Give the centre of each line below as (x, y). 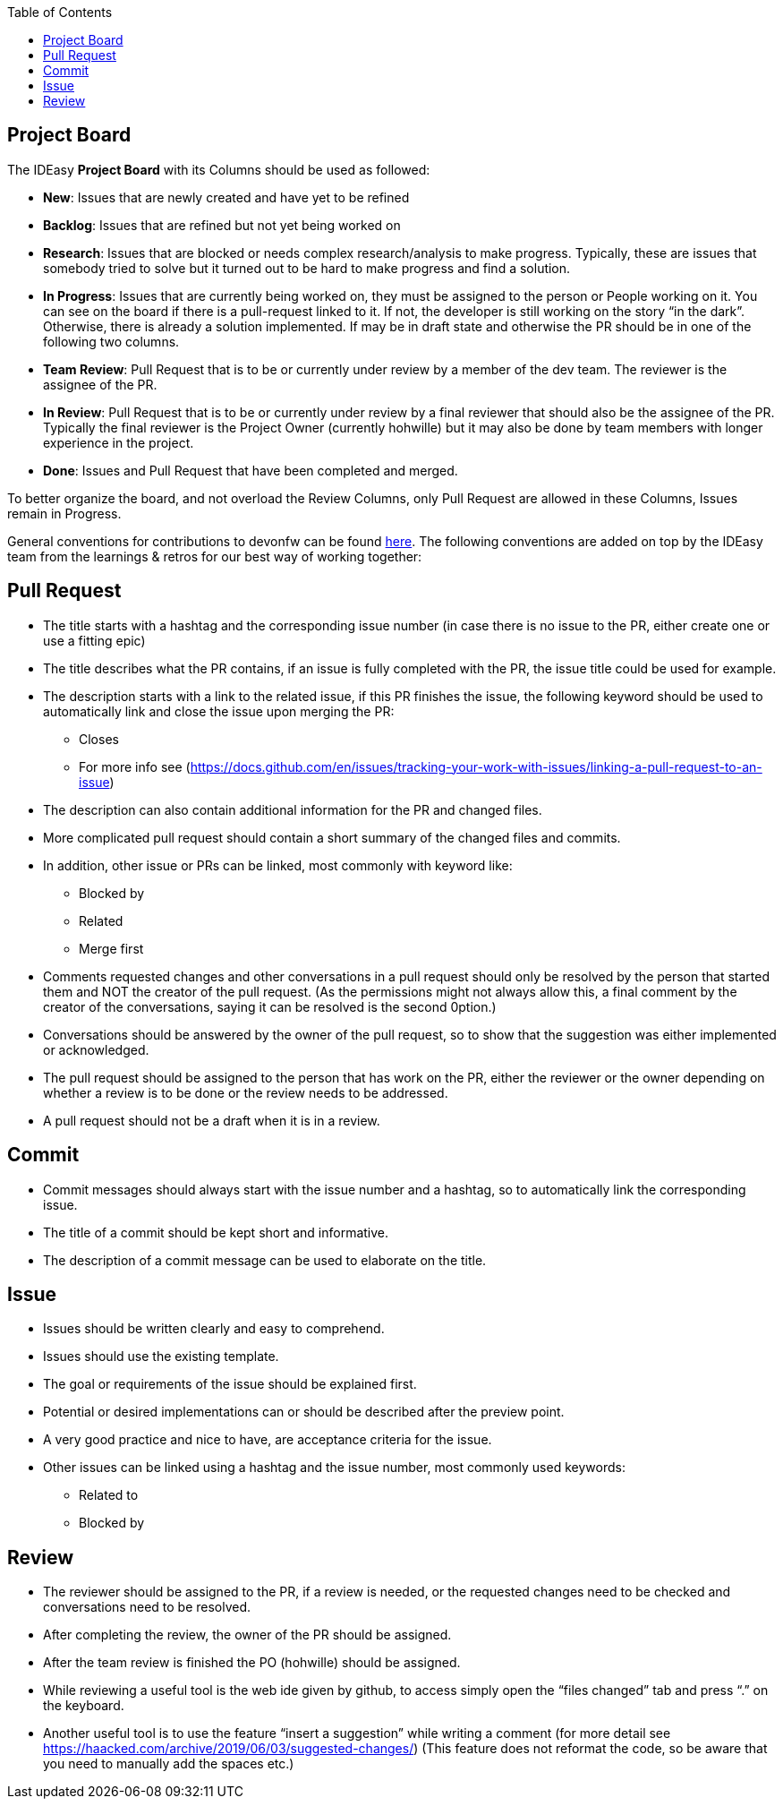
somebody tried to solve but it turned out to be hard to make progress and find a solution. (307, 268)
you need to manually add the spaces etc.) (169, 1764)
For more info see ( (135, 766)
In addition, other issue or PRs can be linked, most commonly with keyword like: (278, 865)
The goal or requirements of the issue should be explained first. (230, 1384)
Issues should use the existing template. (161, 1357)
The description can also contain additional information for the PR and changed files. (293, 809)
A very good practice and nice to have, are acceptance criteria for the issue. (268, 1440)
